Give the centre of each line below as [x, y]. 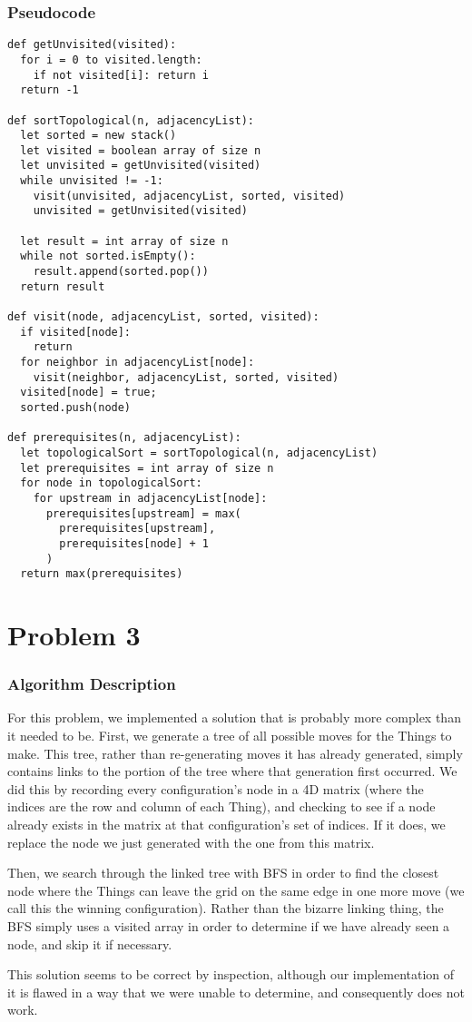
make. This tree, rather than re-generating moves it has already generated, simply [235, 753]
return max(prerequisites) [102, 574]
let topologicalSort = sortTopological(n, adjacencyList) [199, 452]
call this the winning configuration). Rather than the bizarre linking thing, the [226, 908]
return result [63, 286]
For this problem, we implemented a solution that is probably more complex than [234, 717]
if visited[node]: [76, 332]
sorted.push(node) [76, 407]
